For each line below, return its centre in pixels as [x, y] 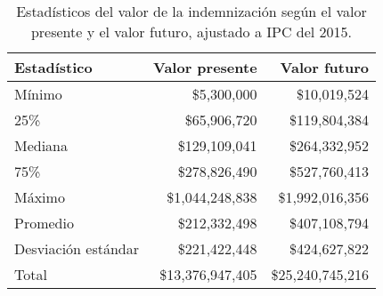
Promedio [44, 223]
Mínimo [38, 94]
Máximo [40, 197]
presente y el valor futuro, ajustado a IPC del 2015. [191, 32]
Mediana [41, 145]
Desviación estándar [77, 248]
